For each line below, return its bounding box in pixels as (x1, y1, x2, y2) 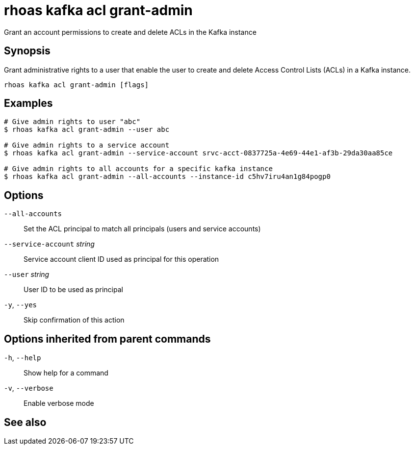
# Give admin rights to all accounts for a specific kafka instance (4, 165, 273, 173)
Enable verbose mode (24, 399, 94, 408)
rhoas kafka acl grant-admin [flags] (4, 80, 149, 89)
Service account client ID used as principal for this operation (24, 255, 219, 264)
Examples (4, 97, 53, 110)
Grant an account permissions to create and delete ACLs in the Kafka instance (4, 27, 257, 36)
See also (4, 416, 47, 428)
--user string (4, 270, 50, 279)
